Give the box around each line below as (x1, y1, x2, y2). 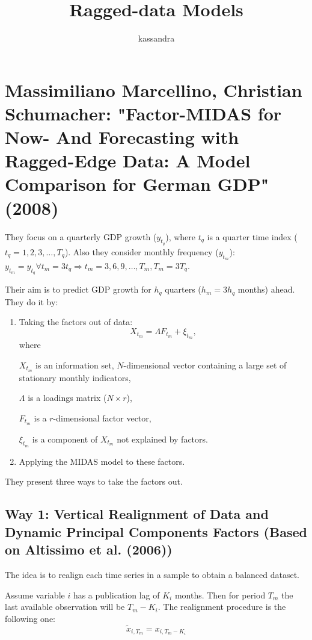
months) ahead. (237, 283, 295, 296)
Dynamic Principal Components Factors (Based (5, 522, 307, 541)
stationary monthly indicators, (19, 371, 131, 384)
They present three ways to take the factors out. (5, 475, 183, 488)
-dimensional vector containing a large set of (123, 358, 287, 371)
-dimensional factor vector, (53, 411, 151, 424)
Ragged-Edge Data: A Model (5, 148, 251, 173)
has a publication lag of (73, 588, 160, 601)
